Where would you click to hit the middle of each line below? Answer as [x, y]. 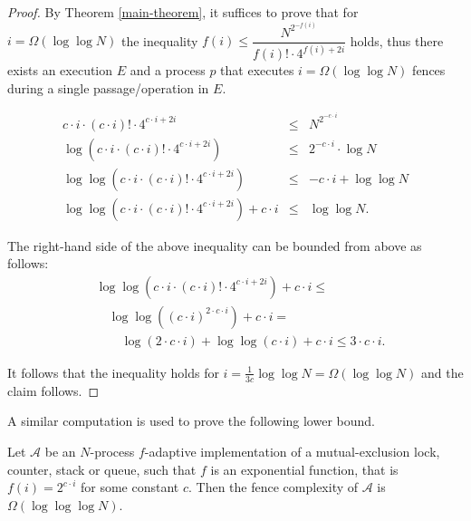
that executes [257, 70]
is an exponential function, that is [304, 469]
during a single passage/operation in [108, 87]
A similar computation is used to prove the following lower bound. [191, 421]
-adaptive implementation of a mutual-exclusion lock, [292, 451]
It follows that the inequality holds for [113, 372]
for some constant [130, 487]
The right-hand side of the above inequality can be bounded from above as [215, 245]
